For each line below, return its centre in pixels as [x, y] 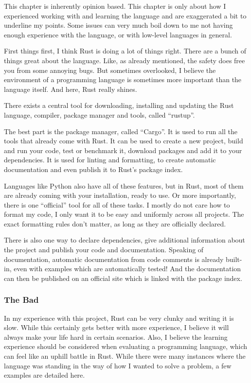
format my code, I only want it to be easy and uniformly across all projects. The [124, 214]
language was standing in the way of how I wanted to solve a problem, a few [118, 365]
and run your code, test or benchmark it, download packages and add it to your [123, 150]
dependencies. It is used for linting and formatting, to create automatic [110, 160]
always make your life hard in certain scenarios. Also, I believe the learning [116, 337]
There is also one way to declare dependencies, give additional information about [125, 240]
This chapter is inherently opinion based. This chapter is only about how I [115, 6]
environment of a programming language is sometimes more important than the [123, 79]
